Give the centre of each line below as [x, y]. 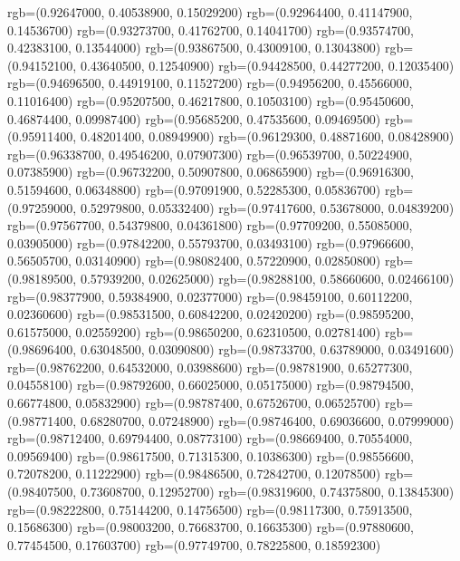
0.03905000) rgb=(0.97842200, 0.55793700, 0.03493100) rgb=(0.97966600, [211, 242]
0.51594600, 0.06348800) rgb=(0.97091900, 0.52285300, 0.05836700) [194, 189]
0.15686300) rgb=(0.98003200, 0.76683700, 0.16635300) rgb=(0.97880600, [211, 527]
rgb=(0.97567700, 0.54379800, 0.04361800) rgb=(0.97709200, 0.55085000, [210, 225]
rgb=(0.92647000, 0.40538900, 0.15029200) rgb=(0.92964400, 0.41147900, [210, 12]
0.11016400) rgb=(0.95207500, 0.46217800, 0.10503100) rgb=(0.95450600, [211, 100]
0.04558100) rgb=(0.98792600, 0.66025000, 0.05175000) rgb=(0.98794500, [211, 385]
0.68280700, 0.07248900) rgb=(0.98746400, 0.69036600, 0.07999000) [267, 420]
